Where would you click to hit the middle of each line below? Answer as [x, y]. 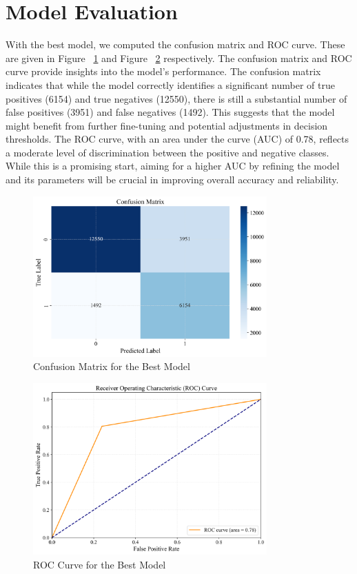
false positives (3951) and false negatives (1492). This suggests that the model [170, 112]
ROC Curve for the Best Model [100, 564]
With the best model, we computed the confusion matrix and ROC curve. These [175, 44]
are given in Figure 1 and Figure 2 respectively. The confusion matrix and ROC [179, 58]
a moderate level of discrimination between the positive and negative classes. [167, 152]
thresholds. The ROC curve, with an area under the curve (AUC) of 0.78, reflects [177, 139]
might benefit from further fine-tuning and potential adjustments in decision [167, 125]
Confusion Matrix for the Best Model [112, 366]
